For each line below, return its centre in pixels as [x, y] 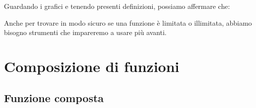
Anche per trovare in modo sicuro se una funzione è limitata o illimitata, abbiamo [128, 22]
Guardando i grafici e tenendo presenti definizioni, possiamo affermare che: [117, 6]
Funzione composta [54, 97]
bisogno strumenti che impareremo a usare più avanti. [85, 32]
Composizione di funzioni [92, 66]
